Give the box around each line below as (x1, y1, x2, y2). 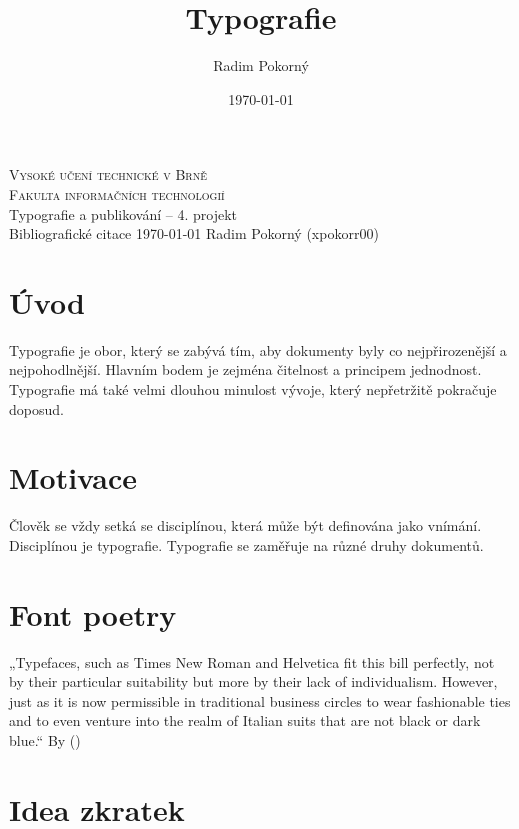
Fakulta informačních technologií (9, 183, 225, 204)
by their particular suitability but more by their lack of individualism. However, (9, 671, 498, 692)
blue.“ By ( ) (9, 730, 81, 750)
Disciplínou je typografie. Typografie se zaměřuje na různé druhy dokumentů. (9, 534, 484, 555)
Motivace (9, 457, 138, 498)
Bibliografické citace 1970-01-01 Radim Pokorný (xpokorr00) (9, 223, 379, 244)
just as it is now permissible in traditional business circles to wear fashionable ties (9, 690, 511, 711)
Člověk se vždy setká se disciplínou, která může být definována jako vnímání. (9, 515, 482, 536)
